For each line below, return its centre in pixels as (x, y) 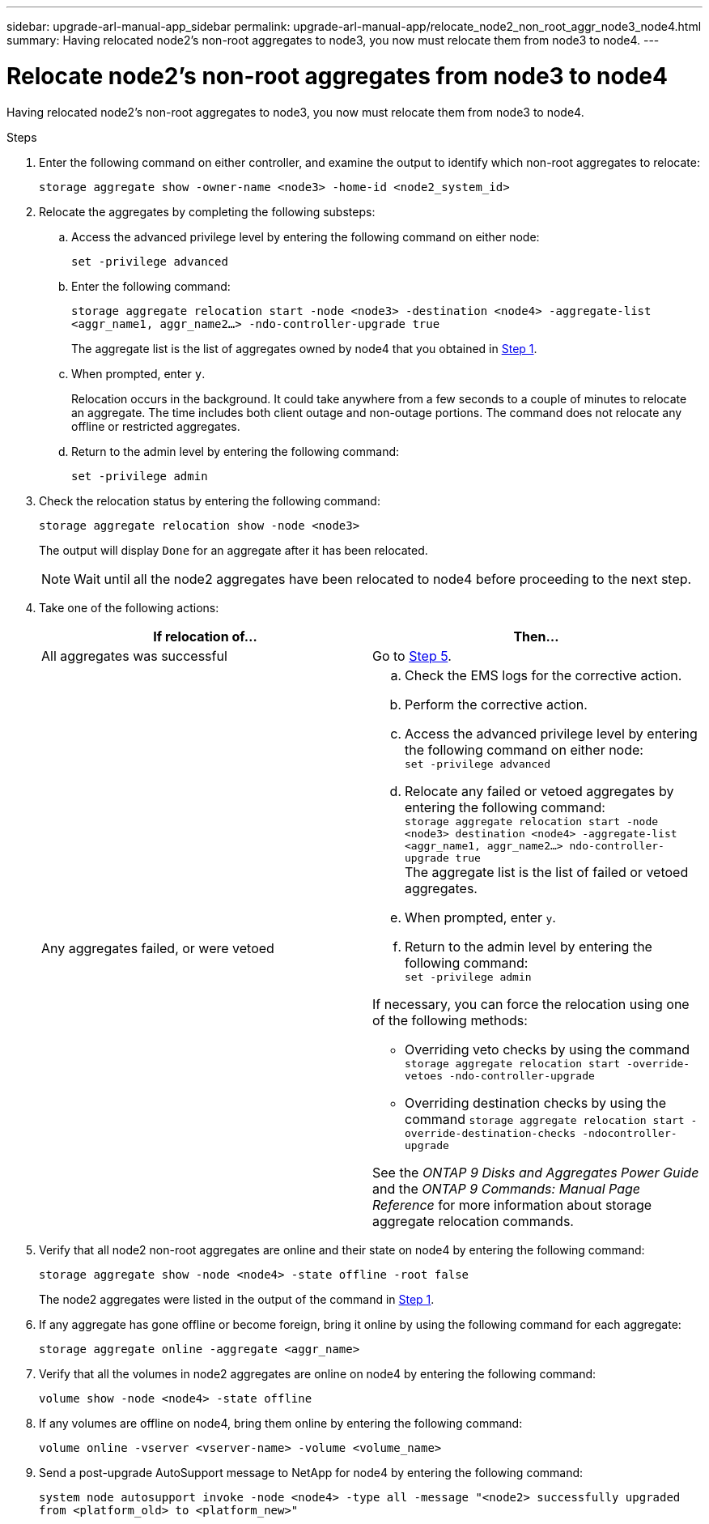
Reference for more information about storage (512, 1205)
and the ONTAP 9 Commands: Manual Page (507, 1188)
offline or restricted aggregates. (156, 426)
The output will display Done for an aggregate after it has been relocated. (234, 550)
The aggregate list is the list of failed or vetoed (547, 872)
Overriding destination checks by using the (536, 1103)
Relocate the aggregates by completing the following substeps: (207, 211)
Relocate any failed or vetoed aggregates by (539, 791)
